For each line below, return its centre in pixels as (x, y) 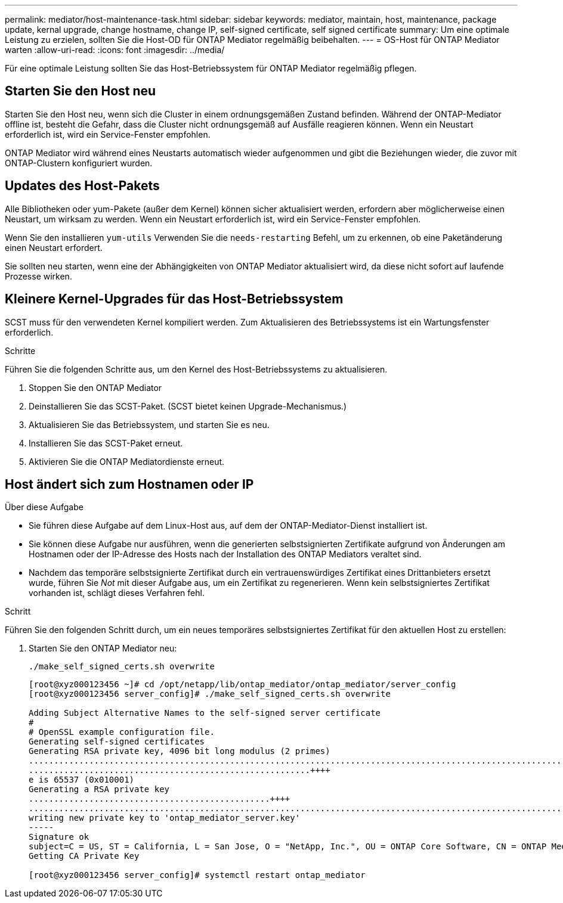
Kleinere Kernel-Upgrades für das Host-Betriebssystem (174, 299)
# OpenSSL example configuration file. (122, 732)
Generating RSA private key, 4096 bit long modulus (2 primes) (180, 751)
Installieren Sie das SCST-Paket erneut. (106, 443)
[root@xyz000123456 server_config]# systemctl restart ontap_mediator (197, 875)
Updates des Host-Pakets (82, 186)
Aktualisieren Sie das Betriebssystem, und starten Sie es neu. (149, 424)
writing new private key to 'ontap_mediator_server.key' (165, 818)
